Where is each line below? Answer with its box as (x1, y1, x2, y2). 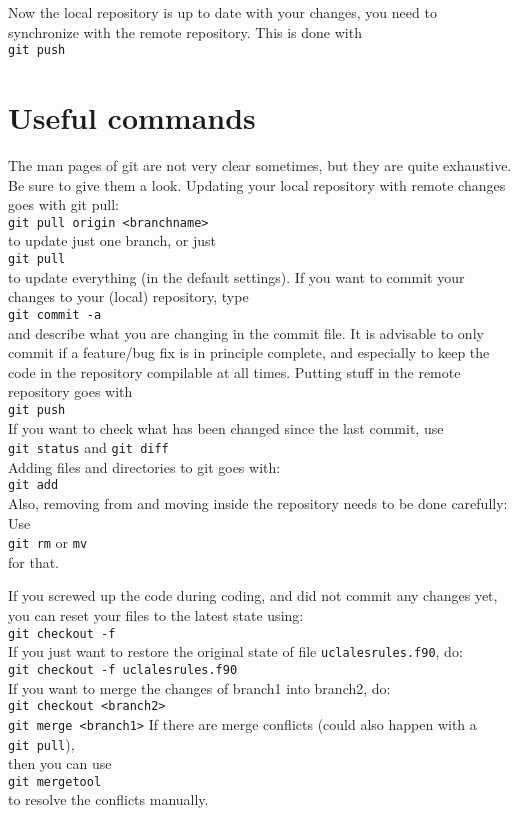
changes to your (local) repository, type (8, 286, 249, 307)
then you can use (8, 753, 112, 774)
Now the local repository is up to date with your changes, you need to (8, 2, 437, 22)
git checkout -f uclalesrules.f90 (8, 662, 238, 677)
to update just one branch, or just (8, 230, 216, 251)
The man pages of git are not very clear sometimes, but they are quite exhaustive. (8, 154, 512, 175)
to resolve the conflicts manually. (8, 789, 209, 810)
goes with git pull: (8, 194, 119, 215)
